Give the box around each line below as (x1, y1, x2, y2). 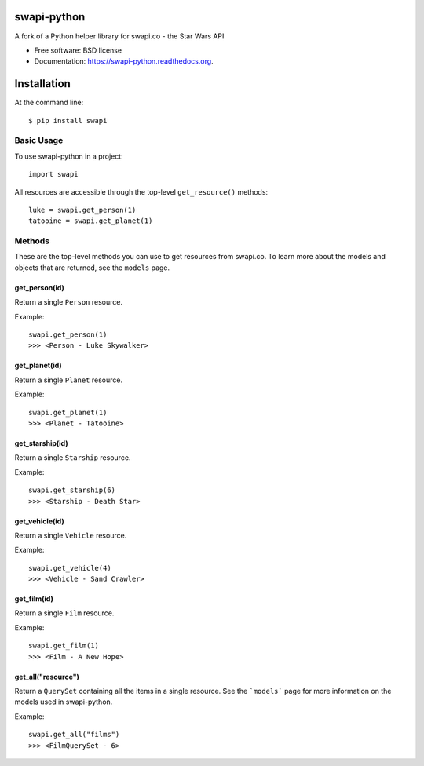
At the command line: (14, 98, 84, 108)
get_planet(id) (14, 361, 62, 370)
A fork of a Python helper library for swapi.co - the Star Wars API (14, 31, 225, 41)
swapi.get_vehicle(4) (28, 564, 111, 572)
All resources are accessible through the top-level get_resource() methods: (14, 187, 269, 196)
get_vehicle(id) (14, 516, 64, 526)
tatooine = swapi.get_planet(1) (28, 217, 153, 225)
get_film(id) (14, 594, 54, 604)
